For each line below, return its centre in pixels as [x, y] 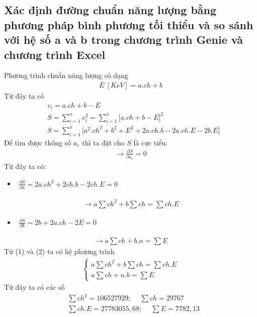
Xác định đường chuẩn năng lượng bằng [110, 10]
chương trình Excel [55, 54]
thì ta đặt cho [103, 142]
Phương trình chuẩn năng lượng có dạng [66, 75]
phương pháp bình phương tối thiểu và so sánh [129, 24]
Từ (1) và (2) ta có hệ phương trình [59, 251]
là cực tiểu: [151, 142]
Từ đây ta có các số [34, 287]
